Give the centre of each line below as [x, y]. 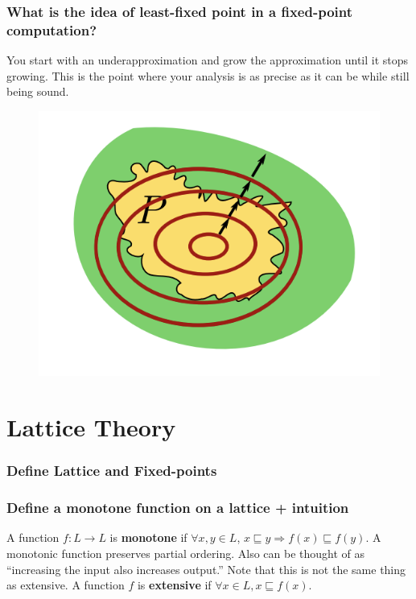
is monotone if [148, 537]
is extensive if [174, 585]
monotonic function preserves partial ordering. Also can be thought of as [186, 553]
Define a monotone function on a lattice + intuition [178, 508]
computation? [52, 29]
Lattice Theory [91, 427]
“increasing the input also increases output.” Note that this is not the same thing [206, 569]
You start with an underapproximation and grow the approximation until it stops [208, 60]
